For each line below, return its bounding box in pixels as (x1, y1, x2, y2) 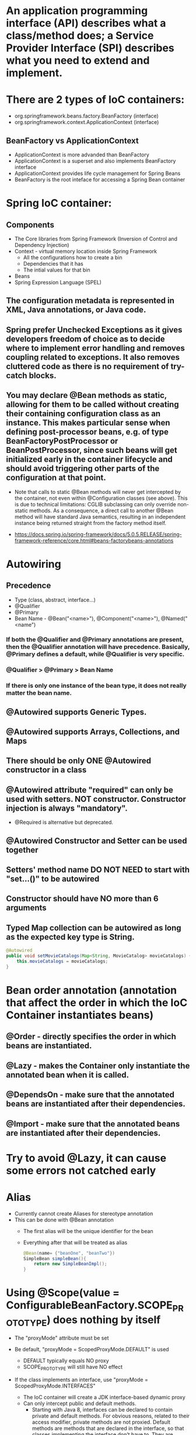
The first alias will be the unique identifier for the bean (23, 1227, 153, 1234)
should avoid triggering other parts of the (6, 464, 160, 473)
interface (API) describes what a (6, 16, 166, 30)
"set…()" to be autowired (6, 874, 100, 884)
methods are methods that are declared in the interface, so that (32, 1425, 184, 1432)
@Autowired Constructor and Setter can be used (6, 836, 188, 846)
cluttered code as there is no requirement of (6, 361, 169, 371)
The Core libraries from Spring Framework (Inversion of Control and (14, 235, 178, 242)
